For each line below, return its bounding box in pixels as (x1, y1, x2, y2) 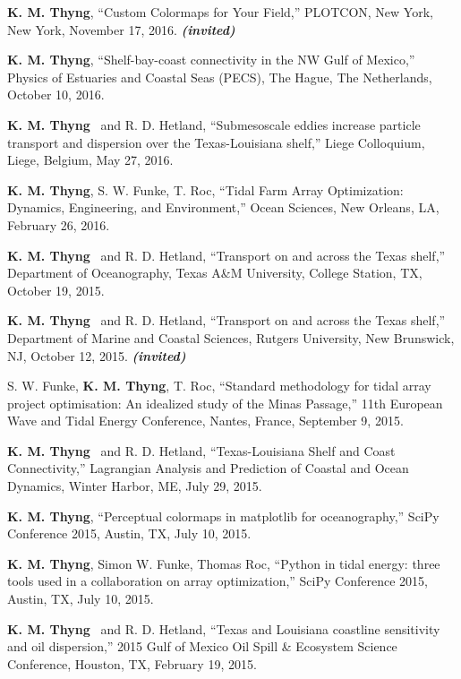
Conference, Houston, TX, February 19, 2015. (7, 654, 257, 673)
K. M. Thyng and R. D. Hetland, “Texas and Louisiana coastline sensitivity (7, 619, 440, 638)
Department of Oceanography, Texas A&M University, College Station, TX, (7, 263, 423, 282)
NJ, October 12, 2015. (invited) (7, 346, 186, 365)
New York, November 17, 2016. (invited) (7, 20, 235, 39)
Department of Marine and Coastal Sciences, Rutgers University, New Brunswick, (7, 328, 455, 347)
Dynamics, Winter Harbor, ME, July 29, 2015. (7, 477, 262, 495)
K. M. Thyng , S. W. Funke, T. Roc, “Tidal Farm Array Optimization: (7, 180, 404, 199)
